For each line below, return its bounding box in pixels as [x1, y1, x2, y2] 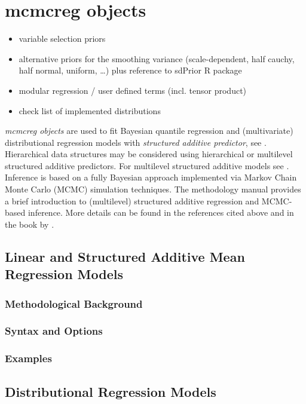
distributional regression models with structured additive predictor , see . [5, 136, 267, 148]
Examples [5, 351, 52, 366]
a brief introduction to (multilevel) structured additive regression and [5, 194, 259, 207]
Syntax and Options [5, 323, 103, 338]
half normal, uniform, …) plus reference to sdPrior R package [19, 64, 242, 76]
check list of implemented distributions [19, 104, 161, 117]
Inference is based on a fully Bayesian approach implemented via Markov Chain [5, 171, 297, 183]
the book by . [5, 218, 54, 230]
